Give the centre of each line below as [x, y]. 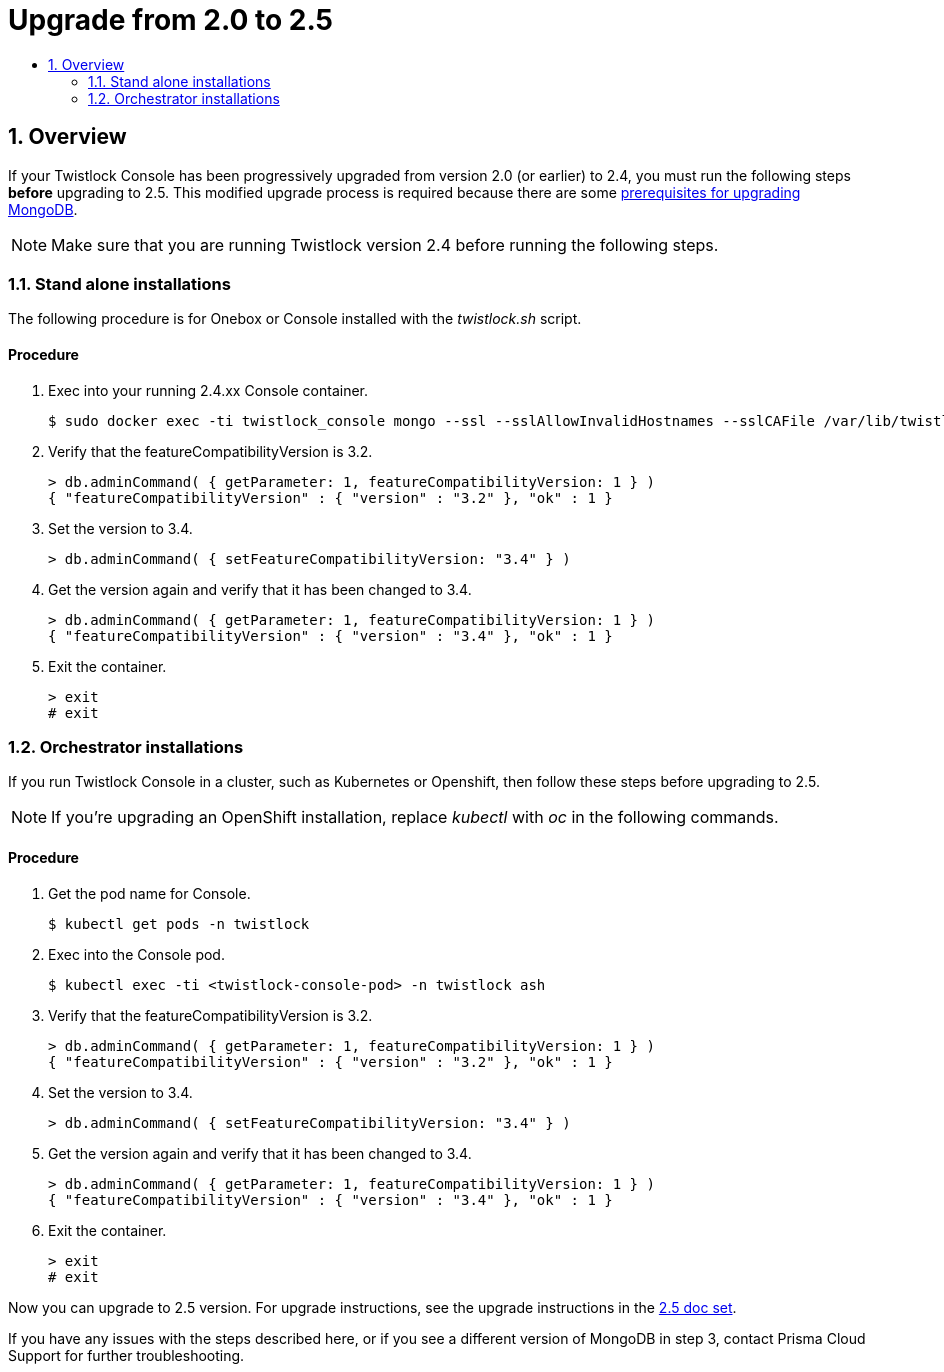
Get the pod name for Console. [149, 893]
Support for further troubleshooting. [126, 1355]
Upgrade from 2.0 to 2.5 [170, 20]
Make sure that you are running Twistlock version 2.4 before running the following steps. [385, 244]
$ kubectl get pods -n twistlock [179, 923]
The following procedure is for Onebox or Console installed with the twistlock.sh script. [295, 319]
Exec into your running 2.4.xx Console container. [208, 390]
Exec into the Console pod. [136, 954]
